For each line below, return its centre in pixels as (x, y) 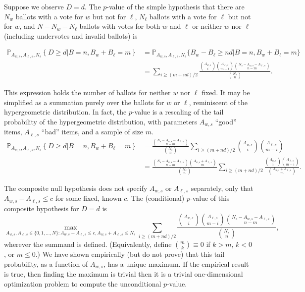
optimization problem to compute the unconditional (83, 283)
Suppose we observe (34, 6)
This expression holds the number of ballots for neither (87, 92)
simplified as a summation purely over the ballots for (84, 102)
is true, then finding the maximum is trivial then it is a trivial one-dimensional (124, 274)
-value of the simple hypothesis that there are (176, 6)
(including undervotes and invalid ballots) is (71, 35)
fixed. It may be (226, 92)
